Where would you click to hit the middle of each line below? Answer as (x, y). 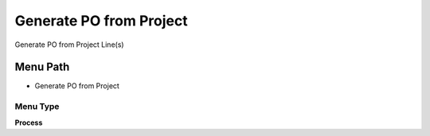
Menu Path (42, 67)
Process (29, 122)
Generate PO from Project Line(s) (69, 45)
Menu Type (37, 107)
